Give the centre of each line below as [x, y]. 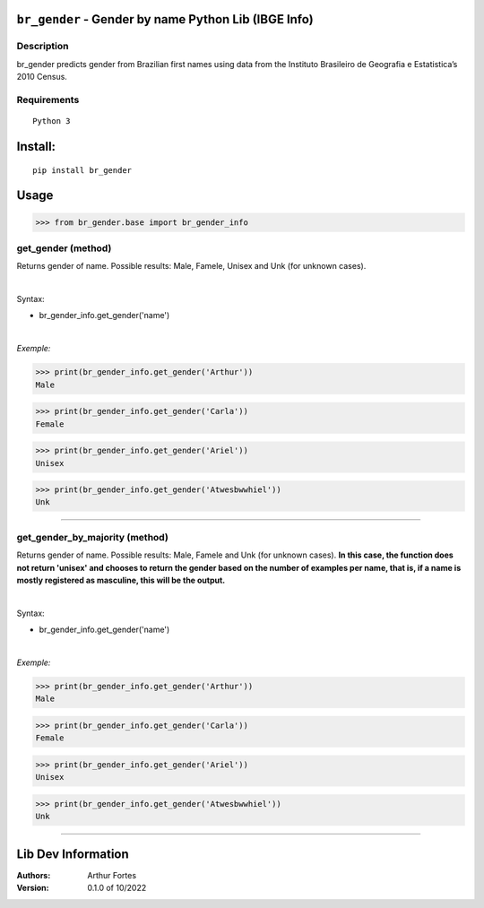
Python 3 [52, 121]
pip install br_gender [82, 170]
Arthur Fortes [112, 875]
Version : [33, 888]
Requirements [48, 99]
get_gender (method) [64, 248]
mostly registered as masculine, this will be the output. [121, 580]
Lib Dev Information [73, 854]
